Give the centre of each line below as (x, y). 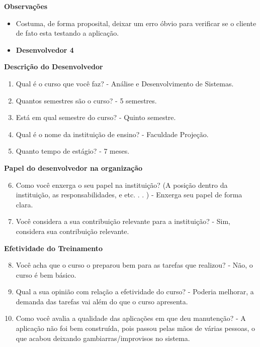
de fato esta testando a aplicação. (67, 33)
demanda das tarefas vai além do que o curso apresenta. (102, 301)
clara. (24, 204)
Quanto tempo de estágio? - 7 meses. (73, 151)
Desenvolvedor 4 (45, 49)
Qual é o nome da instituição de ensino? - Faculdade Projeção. (112, 134)
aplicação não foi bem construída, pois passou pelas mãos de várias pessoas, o (136, 328)
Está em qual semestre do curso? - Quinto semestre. (96, 117)
